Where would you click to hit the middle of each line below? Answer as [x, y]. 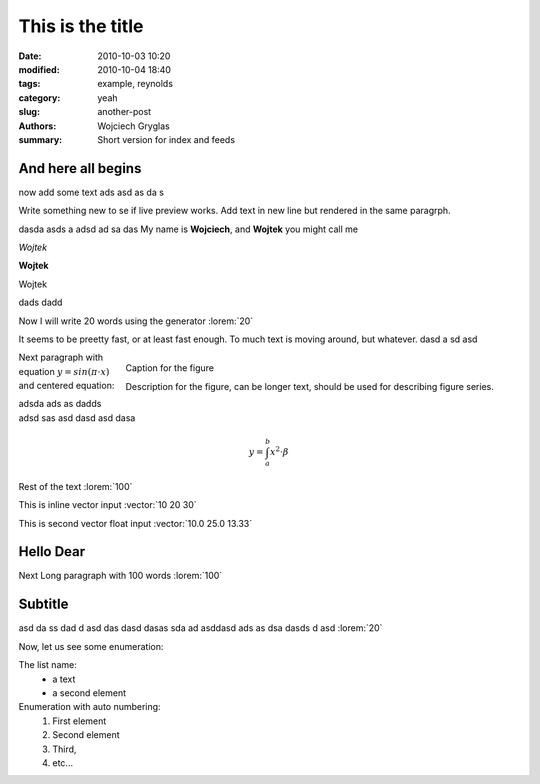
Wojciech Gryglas [133, 126]
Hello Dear [52, 551]
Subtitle [43, 604]
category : [39, 97]
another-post [124, 112]
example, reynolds [135, 84]
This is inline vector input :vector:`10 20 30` [107, 505]
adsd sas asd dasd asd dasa [77, 417]
